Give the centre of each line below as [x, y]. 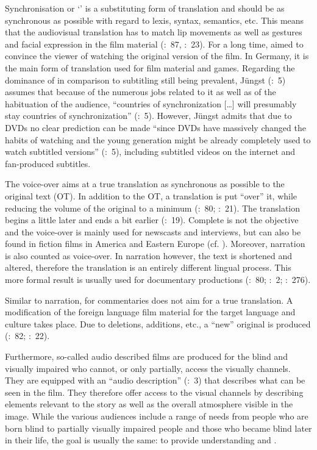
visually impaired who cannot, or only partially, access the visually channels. [148, 368]
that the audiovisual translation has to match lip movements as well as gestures [154, 32]
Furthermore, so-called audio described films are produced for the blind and [146, 356]
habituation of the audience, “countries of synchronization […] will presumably [151, 103]
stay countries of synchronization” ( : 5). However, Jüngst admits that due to [148, 116]
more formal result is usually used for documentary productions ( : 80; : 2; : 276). [158, 280]
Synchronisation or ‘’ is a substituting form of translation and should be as [145, 8]
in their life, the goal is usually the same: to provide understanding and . [141, 440]
